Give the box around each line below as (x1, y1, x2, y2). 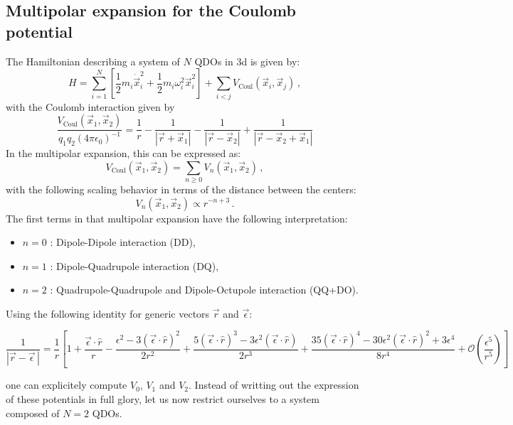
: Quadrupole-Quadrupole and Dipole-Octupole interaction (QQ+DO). (50, 282, 359, 297)
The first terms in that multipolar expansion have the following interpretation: (6, 210, 348, 225)
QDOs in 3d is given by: (194, 53, 300, 68)
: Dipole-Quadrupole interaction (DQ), (50, 258, 219, 273)
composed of (6, 405, 60, 420)
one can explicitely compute (6, 377, 127, 392)
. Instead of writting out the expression (189, 377, 359, 392)
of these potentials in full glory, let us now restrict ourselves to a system (6, 391, 319, 406)
